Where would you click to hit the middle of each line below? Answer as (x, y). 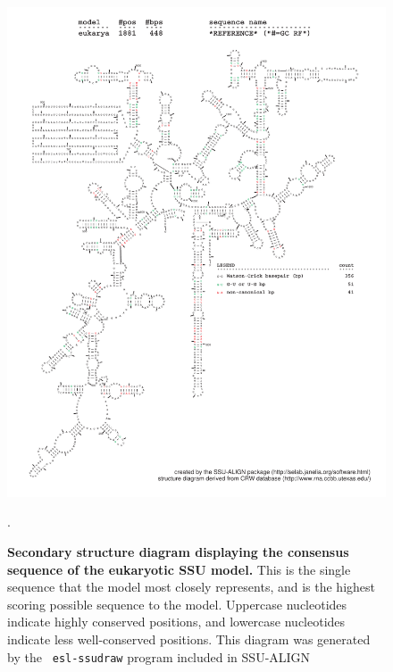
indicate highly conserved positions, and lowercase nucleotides (176, 622)
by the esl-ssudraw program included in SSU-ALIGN (159, 656)
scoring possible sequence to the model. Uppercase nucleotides (177, 604)
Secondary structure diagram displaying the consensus (178, 552)
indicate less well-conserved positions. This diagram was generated (189, 639)
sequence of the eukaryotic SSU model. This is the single (179, 569)
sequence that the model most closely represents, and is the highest (192, 587)
